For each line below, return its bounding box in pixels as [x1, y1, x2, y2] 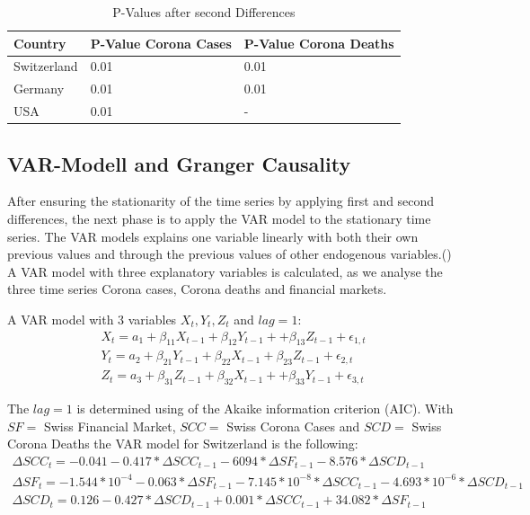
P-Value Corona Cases [90, 33, 232, 52]
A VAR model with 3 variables [7, 309, 177, 328]
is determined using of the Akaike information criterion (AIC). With [76, 399, 454, 418]
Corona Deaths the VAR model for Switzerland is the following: [7, 434, 358, 453]
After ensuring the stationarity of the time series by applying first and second [7, 191, 435, 210]
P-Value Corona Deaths [243, 33, 394, 52]
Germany [13, 79, 65, 98]
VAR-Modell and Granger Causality [7, 149, 351, 177]
